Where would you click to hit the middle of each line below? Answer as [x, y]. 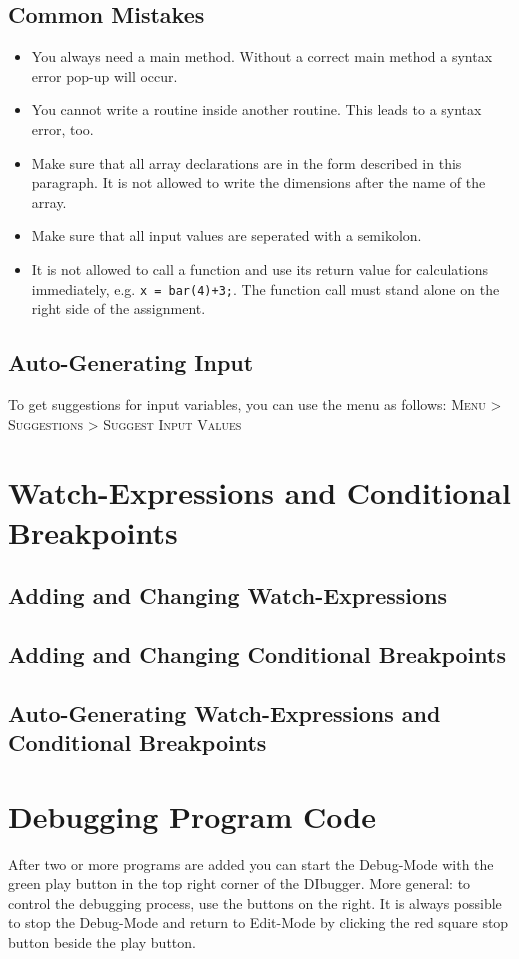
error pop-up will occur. [104, 75]
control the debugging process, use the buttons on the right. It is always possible [255, 902]
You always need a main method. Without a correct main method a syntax [262, 56]
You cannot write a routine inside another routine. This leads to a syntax [256, 109]
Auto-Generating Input [131, 362]
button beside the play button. [102, 941]
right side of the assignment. [118, 308]
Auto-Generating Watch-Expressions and [224, 712]
